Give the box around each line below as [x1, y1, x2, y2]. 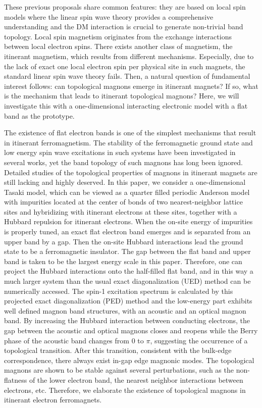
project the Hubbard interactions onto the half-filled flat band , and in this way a [4, 266, 253, 276]
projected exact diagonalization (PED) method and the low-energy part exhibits [4, 295, 252, 306]
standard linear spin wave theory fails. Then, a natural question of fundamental [4, 71, 250, 81]
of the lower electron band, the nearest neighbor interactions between [29, 374, 243, 385]
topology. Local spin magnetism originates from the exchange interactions [4, 31, 232, 41]
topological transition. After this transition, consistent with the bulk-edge [4, 345, 232, 355]
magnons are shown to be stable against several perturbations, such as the [4, 365, 234, 375]
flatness [4, 374, 27, 385]
